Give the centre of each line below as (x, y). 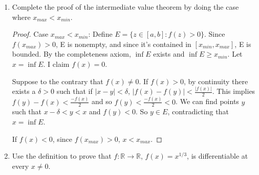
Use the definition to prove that (62, 156)
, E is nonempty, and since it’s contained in (124, 44)
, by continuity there (216, 81)
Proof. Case (30, 34)
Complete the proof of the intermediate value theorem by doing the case (125, 7)
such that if (74, 91)
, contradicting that (198, 111)
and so (102, 101)
